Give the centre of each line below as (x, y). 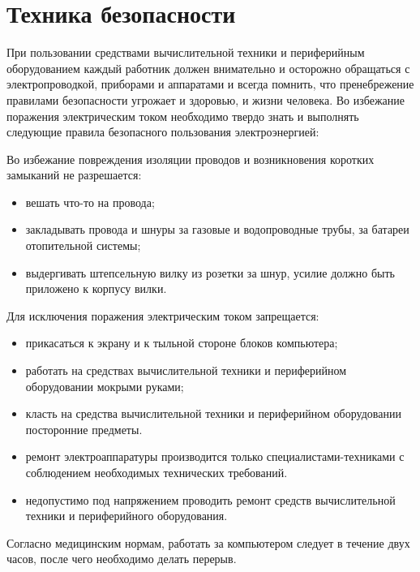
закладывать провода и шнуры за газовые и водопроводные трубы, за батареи (217, 229)
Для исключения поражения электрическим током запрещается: (163, 315)
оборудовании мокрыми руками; (105, 386)
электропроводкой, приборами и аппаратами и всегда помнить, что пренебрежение (210, 84)
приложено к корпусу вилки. (96, 288)
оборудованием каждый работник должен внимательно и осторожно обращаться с (208, 68)
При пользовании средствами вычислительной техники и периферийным (186, 52)
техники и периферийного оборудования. (126, 516)
